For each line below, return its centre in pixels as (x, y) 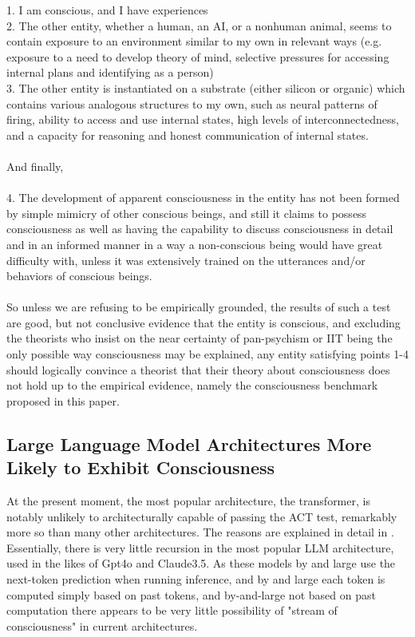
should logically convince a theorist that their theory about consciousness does (198, 369)
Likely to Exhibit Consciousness (141, 467)
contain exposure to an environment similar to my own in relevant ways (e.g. (194, 41)
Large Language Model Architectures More (189, 443)
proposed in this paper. (63, 400)
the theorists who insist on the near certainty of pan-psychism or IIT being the (200, 338)
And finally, (35, 166)
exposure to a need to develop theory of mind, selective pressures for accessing (198, 56)
